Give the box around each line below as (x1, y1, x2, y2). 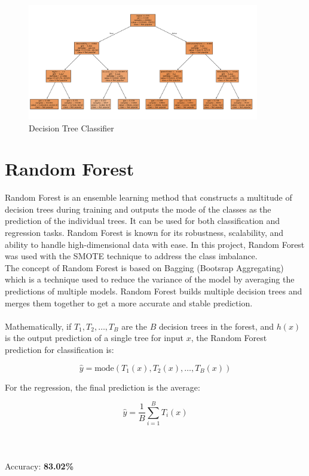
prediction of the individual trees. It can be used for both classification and (5, 214, 280, 227)
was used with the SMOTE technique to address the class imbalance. (5, 250, 258, 262)
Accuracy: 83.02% (5, 460, 74, 472)
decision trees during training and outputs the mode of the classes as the (5, 202, 271, 215)
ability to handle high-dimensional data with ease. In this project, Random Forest (5, 238, 305, 250)
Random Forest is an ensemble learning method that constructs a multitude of (5, 191, 292, 204)
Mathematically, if (5, 320, 72, 332)
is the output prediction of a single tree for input (5, 331, 183, 344)
